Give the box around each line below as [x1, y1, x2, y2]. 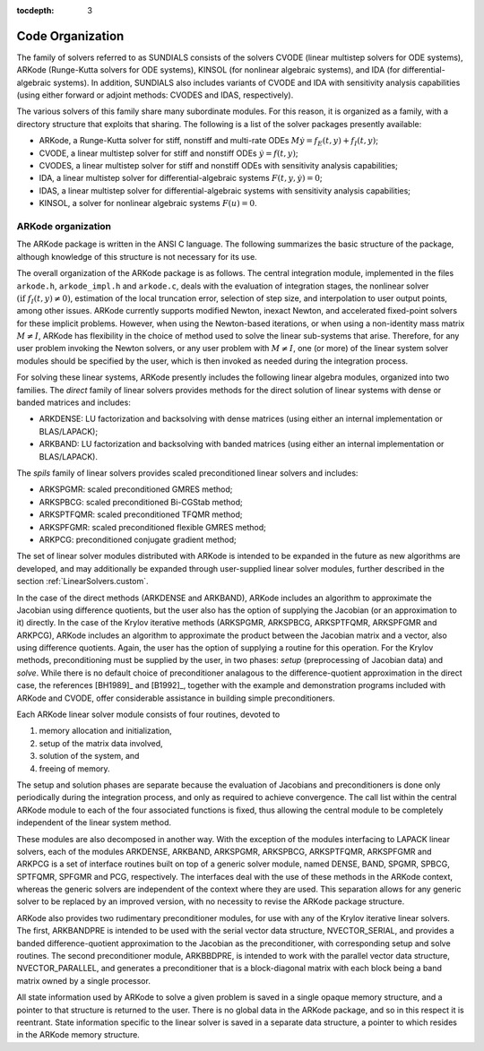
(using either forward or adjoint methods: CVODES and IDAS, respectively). [16, 90, 294, 100]
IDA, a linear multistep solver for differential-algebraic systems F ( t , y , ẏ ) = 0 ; [39, 173, 323, 184]
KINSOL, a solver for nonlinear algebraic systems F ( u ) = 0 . [39, 198, 257, 209]
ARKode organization [16, 220, 112, 232]
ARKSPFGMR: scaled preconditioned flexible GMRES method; [39, 521, 266, 532]
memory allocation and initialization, [39, 726, 172, 737]
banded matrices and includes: [16, 397, 132, 408]
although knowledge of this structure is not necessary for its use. [16, 251, 257, 262]
